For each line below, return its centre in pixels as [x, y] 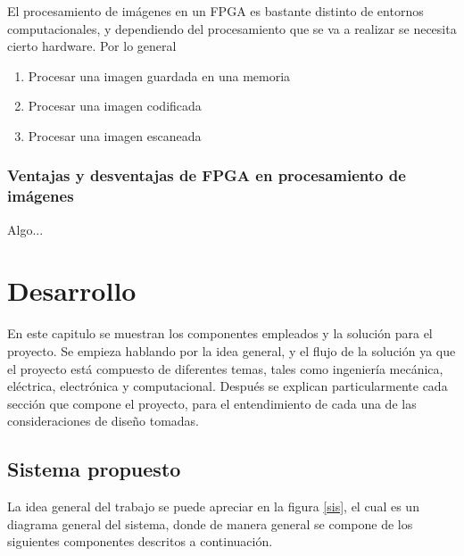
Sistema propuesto [94, 469]
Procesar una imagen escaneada [115, 135]
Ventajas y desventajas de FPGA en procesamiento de [207, 175]
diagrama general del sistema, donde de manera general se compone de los [210, 523]
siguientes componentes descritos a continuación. [140, 541]
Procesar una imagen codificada [115, 106]
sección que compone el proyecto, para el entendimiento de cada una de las [212, 403]
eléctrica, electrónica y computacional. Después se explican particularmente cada [228, 386]
